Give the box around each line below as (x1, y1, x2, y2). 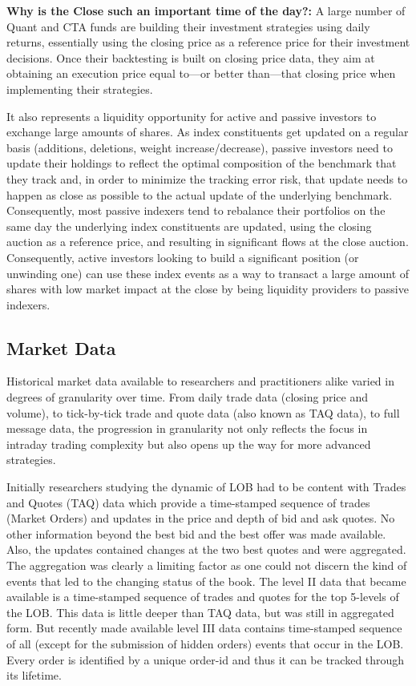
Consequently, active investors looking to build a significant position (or (6, 248, 359, 265)
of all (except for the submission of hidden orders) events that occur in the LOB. (6, 635, 404, 652)
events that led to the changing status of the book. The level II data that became (6, 572, 406, 589)
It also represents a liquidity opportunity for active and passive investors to (6, 107, 377, 124)
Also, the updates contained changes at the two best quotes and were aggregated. (6, 541, 406, 558)
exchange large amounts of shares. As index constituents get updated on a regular (6, 123, 409, 140)
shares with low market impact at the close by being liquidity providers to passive (6, 280, 409, 297)
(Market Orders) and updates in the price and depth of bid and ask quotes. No (6, 510, 395, 527)
